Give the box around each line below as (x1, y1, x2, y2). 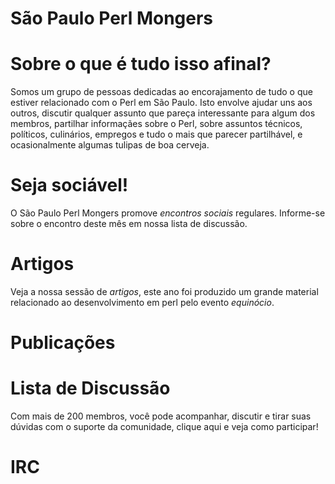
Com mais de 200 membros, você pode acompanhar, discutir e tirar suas (10, 410, 312, 422)
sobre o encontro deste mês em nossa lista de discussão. (10, 218, 248, 230)
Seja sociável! (10, 174, 129, 197)
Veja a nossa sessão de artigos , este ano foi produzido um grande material (10, 286, 319, 297)
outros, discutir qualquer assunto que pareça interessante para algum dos (10, 107, 316, 119)
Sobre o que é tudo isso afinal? (10, 53, 272, 76)
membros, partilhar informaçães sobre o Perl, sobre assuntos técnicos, (10, 118, 303, 130)
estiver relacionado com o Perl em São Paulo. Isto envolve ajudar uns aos (10, 97, 313, 109)
